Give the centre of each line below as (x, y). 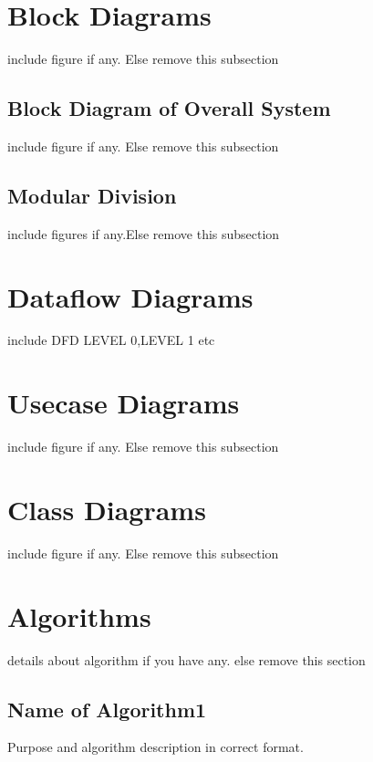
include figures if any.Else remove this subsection (144, 233)
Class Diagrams (107, 509)
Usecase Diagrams (124, 403)
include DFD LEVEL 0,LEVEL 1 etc (111, 340)
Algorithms (79, 616)
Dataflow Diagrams (130, 296)
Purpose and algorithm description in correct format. (155, 747)
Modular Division (92, 195)
